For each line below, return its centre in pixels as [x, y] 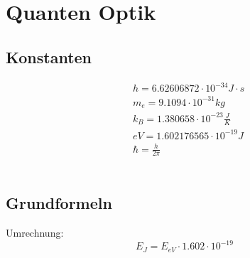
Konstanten [49, 57]
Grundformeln [59, 203]
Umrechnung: [35, 233]
